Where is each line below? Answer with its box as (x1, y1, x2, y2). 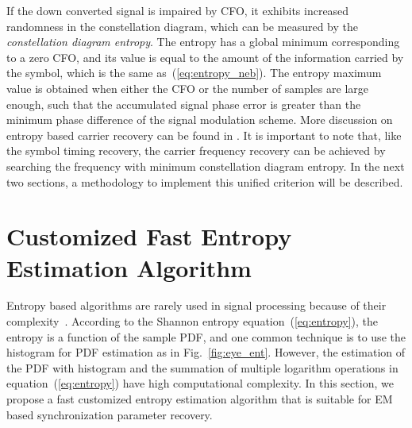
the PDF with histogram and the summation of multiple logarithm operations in (6, 359, 399, 376)
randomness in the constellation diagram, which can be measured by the (6, 17, 358, 34)
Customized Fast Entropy (6, 220, 292, 253)
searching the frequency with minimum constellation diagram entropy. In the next (6, 157, 405, 174)
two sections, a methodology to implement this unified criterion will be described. (6, 173, 403, 190)
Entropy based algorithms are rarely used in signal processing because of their (6, 297, 387, 314)
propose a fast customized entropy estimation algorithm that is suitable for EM (6, 391, 393, 407)
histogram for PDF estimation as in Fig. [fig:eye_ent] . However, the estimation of (6, 344, 406, 361)
